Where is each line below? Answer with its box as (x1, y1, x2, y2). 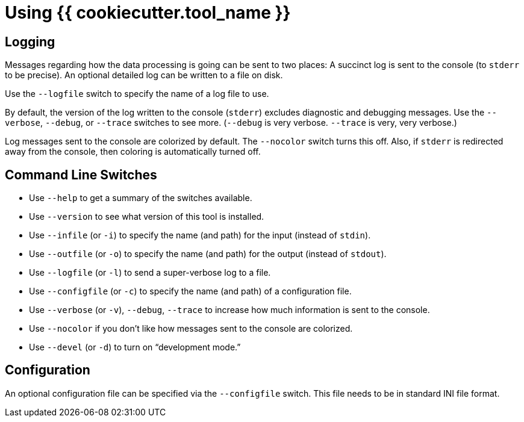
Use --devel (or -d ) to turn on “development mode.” (29, 342, 241, 353)
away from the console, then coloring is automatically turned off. (5, 146, 261, 157)
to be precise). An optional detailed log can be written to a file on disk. (5, 70, 283, 81)
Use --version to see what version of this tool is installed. (29, 211, 264, 222)
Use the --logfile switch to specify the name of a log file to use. (5, 88, 269, 99)
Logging (5, 34, 55, 49)
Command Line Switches (5, 167, 157, 182)
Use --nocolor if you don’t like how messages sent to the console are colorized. (29, 323, 353, 334)
